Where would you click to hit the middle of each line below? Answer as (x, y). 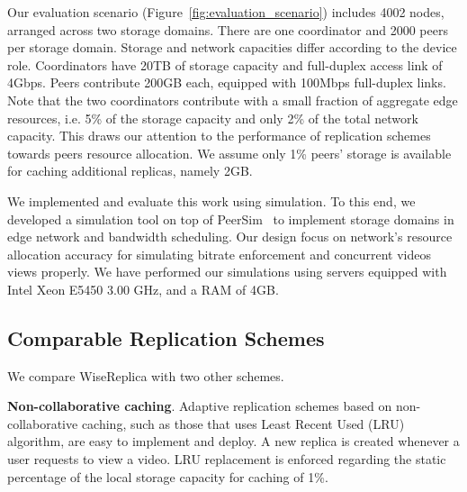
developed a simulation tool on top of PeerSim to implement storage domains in (231, 219)
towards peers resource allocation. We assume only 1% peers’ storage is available (229, 153)
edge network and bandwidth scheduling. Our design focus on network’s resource (230, 237)
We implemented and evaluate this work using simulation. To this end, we (211, 200)
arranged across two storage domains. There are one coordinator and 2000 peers (228, 29)
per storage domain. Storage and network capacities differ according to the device (232, 47)
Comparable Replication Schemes (166, 337)
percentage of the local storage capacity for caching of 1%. (168, 476)
